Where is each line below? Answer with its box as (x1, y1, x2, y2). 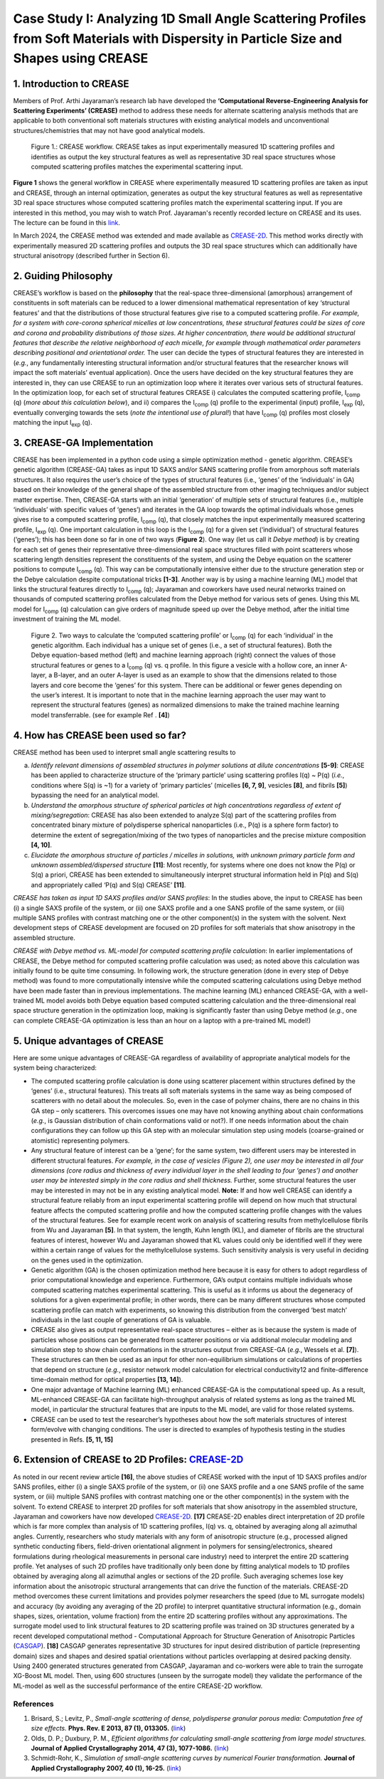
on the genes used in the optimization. (31, 1256, 144, 1265)
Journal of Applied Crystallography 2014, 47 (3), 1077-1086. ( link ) (31, 1744, 229, 1753)
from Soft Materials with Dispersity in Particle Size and (13, 31, 343, 46)
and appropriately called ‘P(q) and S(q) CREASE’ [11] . (31, 880, 186, 889)
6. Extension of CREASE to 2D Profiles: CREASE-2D (13, 1454, 244, 1466)
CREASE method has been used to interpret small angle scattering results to (13, 748, 236, 756)
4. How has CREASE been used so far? (13, 729, 186, 741)
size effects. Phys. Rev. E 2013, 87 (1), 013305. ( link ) (31, 1724, 186, 1733)
